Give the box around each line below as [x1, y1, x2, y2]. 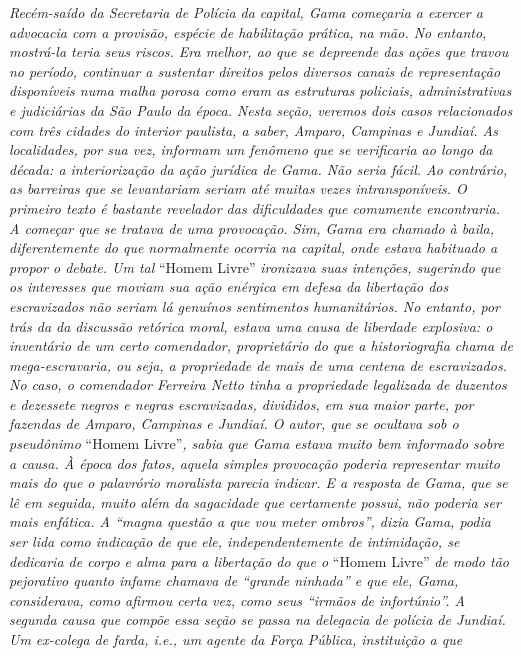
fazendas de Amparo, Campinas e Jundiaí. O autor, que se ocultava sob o [9, 413, 459, 434]
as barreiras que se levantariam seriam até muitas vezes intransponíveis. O [9, 178, 467, 199]
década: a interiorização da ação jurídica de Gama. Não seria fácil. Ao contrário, [9, 158, 508, 179]
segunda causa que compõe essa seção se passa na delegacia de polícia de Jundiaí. [9, 609, 506, 630]
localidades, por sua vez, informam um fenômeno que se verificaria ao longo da [9, 139, 493, 160]
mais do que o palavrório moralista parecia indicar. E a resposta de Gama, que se [9, 472, 508, 493]
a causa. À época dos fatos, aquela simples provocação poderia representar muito [9, 452, 500, 473]
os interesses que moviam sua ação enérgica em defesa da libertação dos [9, 276, 449, 297]
